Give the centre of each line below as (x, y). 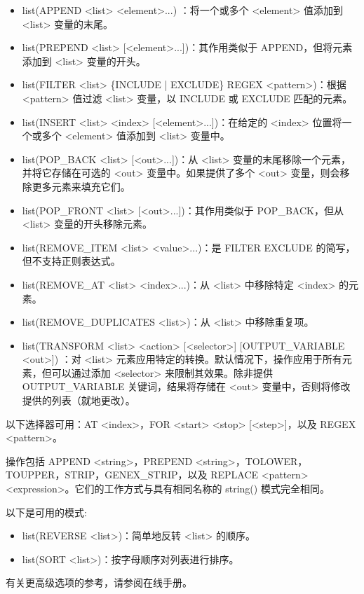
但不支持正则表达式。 (71, 261)
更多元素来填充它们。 (81, 186)
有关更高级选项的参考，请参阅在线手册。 (99, 582)
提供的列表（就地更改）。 (79, 400)
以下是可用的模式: (46, 512)
